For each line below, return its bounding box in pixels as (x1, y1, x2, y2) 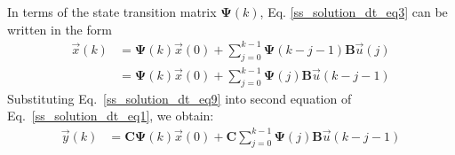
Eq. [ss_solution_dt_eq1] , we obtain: (7, 106, 214, 125)
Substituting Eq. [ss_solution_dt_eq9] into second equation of (7, 89, 352, 107)
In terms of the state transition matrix (7, 3, 217, 20)
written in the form (7, 19, 112, 38)
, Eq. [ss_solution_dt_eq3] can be (259, 3, 448, 20)
